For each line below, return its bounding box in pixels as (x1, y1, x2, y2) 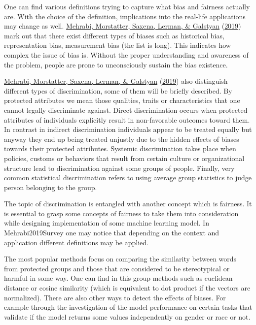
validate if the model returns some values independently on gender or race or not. (4, 311, 251, 322)
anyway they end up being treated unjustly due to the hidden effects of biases (4, 133, 239, 144)
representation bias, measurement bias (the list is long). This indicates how (4, 40, 231, 50)
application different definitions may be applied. (4, 237, 148, 247)
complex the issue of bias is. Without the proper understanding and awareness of (4, 49, 249, 60)
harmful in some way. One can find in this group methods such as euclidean (4, 273, 233, 283)
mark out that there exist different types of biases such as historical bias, (4, 30, 224, 40)
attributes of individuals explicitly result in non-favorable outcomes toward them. (4, 114, 250, 125)
